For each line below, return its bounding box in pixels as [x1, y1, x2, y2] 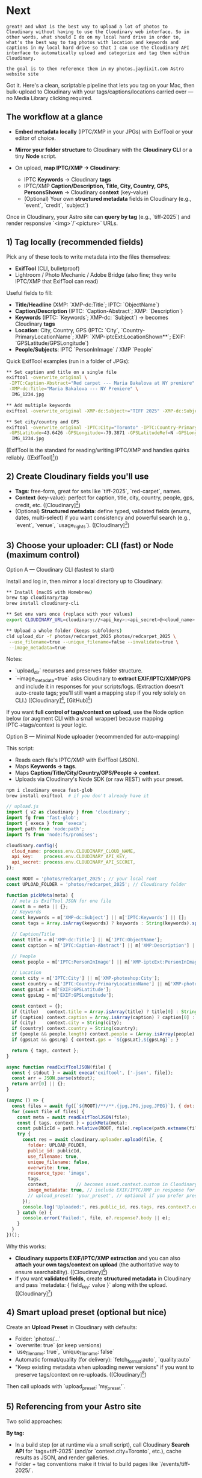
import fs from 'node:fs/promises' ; [6, 832, 98, 838]
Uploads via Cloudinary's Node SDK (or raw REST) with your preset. [14, 775, 184, 783]
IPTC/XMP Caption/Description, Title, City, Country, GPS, [23, 182, 170, 189]
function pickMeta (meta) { [6, 892, 74, 898]
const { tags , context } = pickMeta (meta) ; [17, 1120, 128, 1126]
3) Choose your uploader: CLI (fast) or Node [6, 540, 174, 551]
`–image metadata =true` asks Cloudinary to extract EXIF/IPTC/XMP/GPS [14, 675, 191, 684]
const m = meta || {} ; [11, 903, 69, 909]
